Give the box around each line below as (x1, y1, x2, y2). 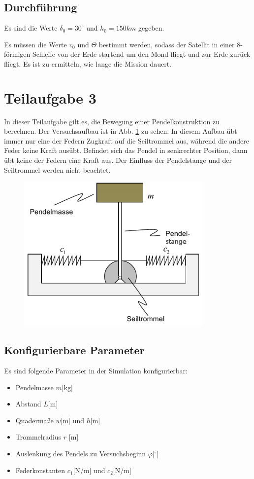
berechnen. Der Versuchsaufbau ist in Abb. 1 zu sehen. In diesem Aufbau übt (4, 126, 237, 136)
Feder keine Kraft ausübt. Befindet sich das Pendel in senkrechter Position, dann (4, 145, 248, 155)
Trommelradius (15, 432, 62, 442)
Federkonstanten (15, 465, 65, 475)
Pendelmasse (15, 382, 54, 392)
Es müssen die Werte (4, 39, 67, 49)
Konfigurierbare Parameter (4, 342, 145, 358)
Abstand (15, 399, 41, 409)
